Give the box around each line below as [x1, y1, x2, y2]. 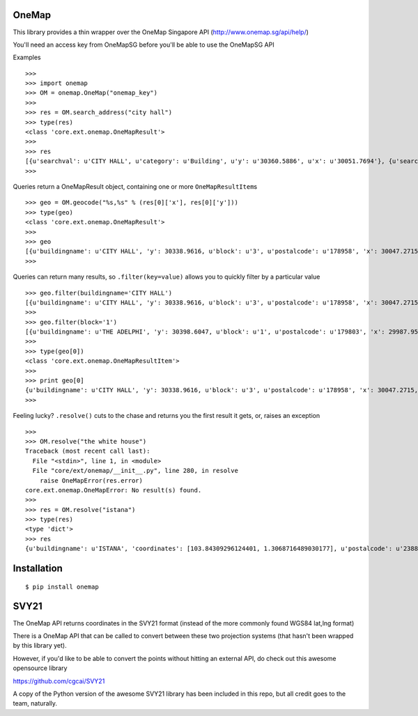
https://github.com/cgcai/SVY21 [13, 676, 105, 685]
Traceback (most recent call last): [25, 447, 150, 456]
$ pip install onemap [25, 582, 99, 591]
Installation [13, 563, 63, 575]
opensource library [13, 664, 68, 672]
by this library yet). [13, 641, 67, 650]
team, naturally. [13, 699, 58, 708]
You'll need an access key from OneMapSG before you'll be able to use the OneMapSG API [13, 40, 274, 49]
